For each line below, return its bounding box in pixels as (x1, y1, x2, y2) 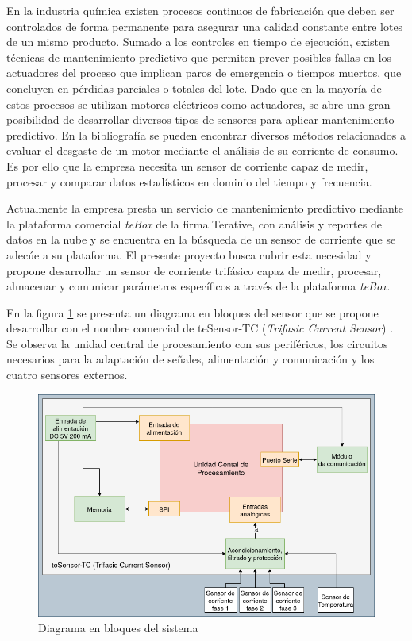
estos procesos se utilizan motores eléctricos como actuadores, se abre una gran (6, 95, 391, 112)
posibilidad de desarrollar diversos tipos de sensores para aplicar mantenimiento (6, 111, 395, 128)
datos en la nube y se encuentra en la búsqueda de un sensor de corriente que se (6, 231, 396, 248)
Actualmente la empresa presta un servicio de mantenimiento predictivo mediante (6, 200, 404, 217)
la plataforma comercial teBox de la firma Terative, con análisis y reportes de (6, 215, 382, 232)
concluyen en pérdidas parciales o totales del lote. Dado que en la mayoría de (6, 79, 382, 96)
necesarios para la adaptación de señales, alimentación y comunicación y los (6, 351, 375, 367)
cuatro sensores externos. (6, 367, 128, 383)
